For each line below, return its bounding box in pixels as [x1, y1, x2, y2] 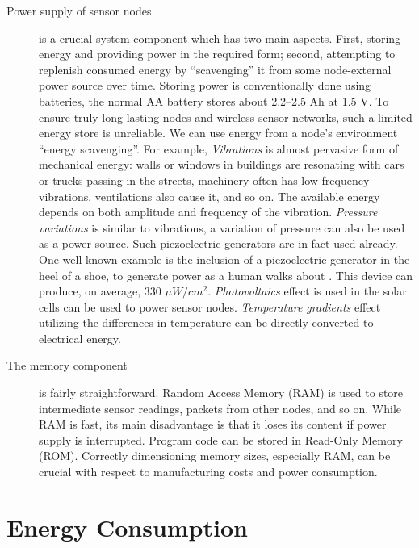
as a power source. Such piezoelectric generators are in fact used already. [39, 235, 398, 252]
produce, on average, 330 [39, 282, 161, 299]
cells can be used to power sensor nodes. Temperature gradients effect [39, 298, 381, 315]
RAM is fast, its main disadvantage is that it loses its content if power [39, 416, 387, 433]
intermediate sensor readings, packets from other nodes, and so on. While [39, 399, 402, 416]
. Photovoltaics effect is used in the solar [207, 282, 407, 299]
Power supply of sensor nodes [6, 2, 152, 19]
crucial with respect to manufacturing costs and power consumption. [39, 463, 378, 480]
